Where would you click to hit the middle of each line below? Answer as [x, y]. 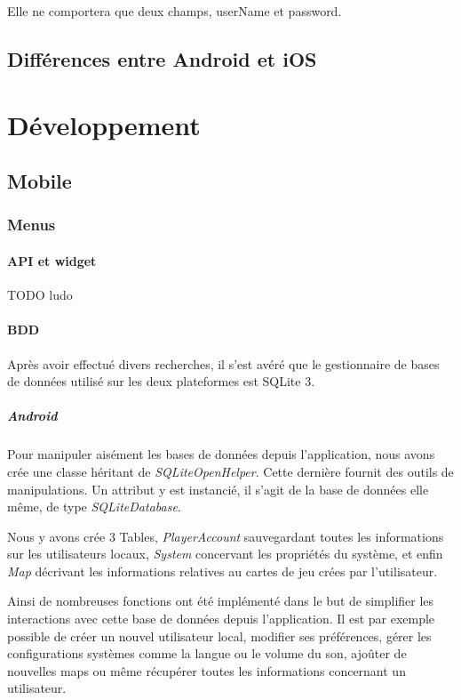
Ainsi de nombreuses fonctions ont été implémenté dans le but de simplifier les [221, 601]
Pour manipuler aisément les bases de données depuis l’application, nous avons [221, 454]
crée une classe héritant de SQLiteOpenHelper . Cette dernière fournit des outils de [230, 471]
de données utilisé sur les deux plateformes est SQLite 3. [161, 381]
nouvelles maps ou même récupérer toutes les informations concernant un [207, 670]
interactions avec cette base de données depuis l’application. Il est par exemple [221, 619]
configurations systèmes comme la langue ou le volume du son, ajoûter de [207, 653]
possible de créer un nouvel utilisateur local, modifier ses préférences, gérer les [219, 636]
